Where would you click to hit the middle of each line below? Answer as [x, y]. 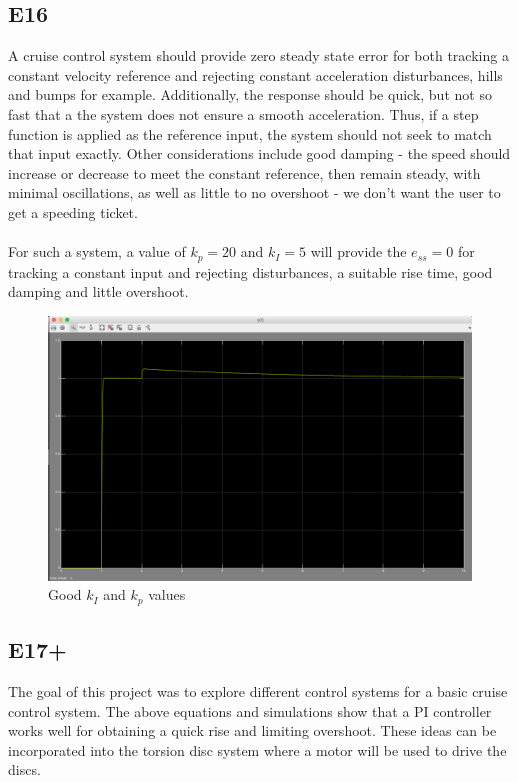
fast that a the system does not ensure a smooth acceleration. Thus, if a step [243, 113]
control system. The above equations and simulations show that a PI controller [250, 710]
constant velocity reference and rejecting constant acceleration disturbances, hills [255, 74]
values [167, 594]
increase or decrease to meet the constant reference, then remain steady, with [244, 172]
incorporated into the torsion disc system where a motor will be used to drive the [257, 749]
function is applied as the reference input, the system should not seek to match [250, 133]
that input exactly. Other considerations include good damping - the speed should [259, 153]
